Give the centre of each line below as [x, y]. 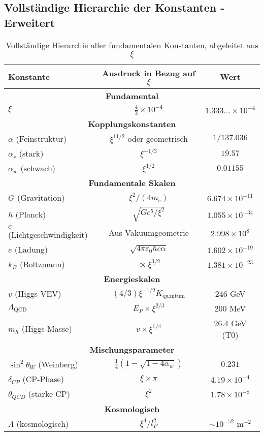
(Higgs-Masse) [47, 329]
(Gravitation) [41, 198]
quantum [174, 296]
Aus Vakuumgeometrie [149, 233]
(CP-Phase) [43, 379]
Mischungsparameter [132, 349]
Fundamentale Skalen [132, 183]
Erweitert [30, 22]
